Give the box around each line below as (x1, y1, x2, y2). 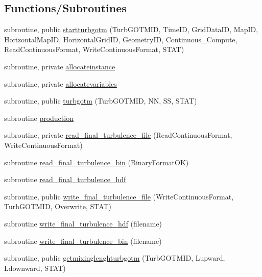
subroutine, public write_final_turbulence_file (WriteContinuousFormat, (4, 191, 234, 202)
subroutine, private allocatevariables (4, 78, 117, 89)
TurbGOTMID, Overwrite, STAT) (4, 201, 112, 212)
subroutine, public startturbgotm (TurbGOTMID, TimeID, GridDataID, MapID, (4, 24, 258, 35)
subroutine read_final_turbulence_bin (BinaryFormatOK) (4, 157, 189, 167)
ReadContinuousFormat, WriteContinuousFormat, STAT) (4, 44, 184, 55)
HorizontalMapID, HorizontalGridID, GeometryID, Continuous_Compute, (4, 34, 237, 44)
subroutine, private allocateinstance (4, 61, 115, 71)
